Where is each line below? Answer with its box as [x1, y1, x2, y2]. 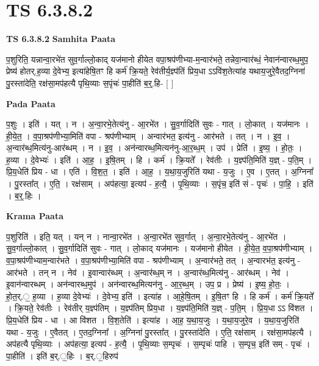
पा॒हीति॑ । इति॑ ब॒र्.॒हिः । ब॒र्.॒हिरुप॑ [6, 349, 118, 362]
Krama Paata [6, 209, 63, 222]
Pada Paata [6, 97, 56, 110]
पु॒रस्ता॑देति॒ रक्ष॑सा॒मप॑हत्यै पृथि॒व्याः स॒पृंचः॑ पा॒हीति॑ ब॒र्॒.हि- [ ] [6, 76, 174, 89]
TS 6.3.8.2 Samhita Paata [6, 32, 116, 45]
